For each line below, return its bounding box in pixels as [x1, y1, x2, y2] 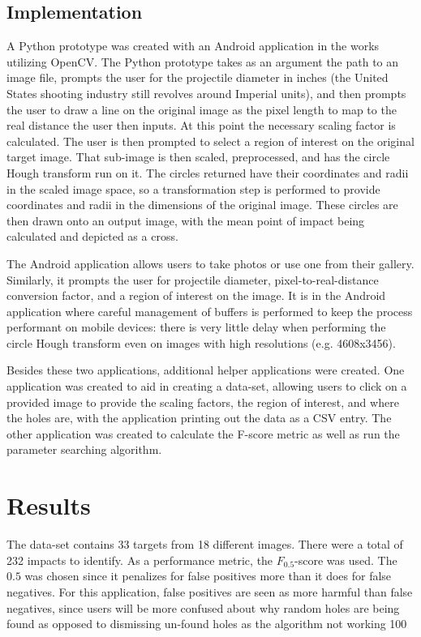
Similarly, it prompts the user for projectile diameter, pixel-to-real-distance [6, 271, 379, 288]
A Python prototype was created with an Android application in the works [6, 37, 380, 54]
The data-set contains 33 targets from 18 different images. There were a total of [6, 536, 403, 553]
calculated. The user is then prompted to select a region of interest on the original [6, 132, 415, 149]
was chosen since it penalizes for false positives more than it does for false [24, 567, 392, 584]
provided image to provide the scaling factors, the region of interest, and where [6, 393, 399, 410]
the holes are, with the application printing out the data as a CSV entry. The [6, 409, 392, 426]
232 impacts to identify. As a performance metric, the [6, 551, 273, 568]
